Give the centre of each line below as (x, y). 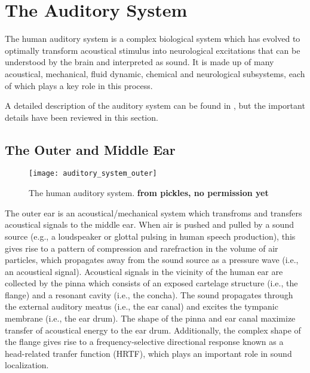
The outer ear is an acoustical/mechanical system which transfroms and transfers (154, 213)
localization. (27, 365)
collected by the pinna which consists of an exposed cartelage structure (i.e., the (151, 283)
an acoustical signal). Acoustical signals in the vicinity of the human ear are (144, 271)
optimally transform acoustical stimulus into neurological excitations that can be (153, 50)
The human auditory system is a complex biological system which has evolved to (153, 39)
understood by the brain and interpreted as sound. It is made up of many (139, 62)
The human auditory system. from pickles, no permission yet (149, 193)
